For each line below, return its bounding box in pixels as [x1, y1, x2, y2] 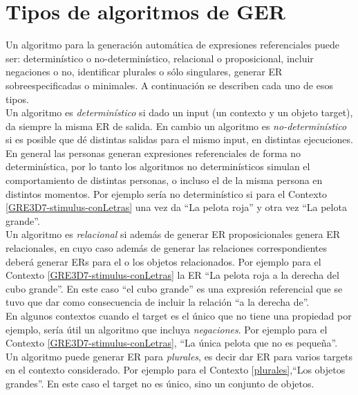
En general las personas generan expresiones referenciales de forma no [6, 145, 301, 160]
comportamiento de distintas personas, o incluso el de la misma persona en [6, 173, 323, 187]
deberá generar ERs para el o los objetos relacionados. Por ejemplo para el [6, 254, 321, 268]
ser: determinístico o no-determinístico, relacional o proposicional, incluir [6, 50, 314, 65]
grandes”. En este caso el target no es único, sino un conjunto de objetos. [6, 376, 314, 390]
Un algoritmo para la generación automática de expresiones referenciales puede [6, 37, 340, 52]
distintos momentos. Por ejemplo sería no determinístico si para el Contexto [6, 186, 328, 201]
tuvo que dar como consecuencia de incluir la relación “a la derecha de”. [6, 295, 310, 309]
